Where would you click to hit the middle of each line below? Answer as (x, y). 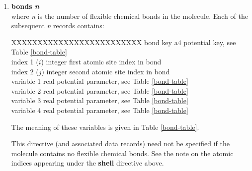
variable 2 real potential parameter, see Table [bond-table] (100, 90)
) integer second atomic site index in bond (106, 71)
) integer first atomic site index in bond (101, 61)
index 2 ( (25, 71)
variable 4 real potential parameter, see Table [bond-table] (100, 110)
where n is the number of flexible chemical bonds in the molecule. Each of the (129, 16)
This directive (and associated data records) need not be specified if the (120, 143)
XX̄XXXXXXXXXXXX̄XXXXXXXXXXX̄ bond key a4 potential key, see (124, 42)
